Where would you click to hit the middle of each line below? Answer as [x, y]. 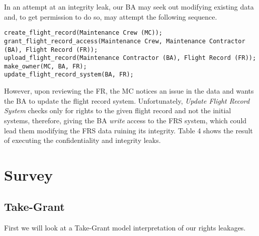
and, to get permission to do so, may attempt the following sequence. [111, 16]
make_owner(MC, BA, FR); [46, 66]
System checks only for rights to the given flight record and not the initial [118, 110]
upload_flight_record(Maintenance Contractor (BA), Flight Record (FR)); [130, 58]
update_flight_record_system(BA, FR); [69, 75]
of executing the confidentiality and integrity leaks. [82, 140]
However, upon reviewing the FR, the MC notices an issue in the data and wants [129, 91]
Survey [28, 174]
